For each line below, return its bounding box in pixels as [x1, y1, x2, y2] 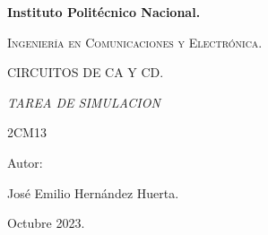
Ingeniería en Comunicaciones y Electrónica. [7, 32, 263, 51]
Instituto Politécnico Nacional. [7, 3, 201, 21]
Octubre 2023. [7, 213, 85, 232]
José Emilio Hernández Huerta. [7, 183, 179, 202]
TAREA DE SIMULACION [7, 92, 160, 111]
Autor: [7, 152, 43, 171]
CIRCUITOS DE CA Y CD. [7, 63, 164, 82]
